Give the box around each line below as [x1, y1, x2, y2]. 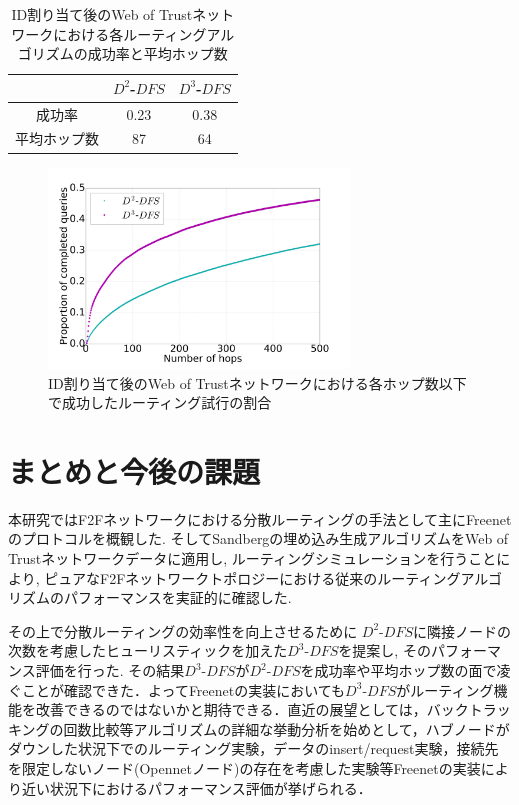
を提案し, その [338, 640, 431, 661]
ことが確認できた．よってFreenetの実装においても [21, 679, 346, 700]
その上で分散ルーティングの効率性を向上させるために [8, 620, 358, 641]
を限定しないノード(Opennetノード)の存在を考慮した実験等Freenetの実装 [8, 757, 481, 778]
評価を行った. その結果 [35, 660, 185, 680]
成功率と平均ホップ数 [87, 43, 228, 64]
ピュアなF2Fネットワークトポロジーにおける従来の [44, 567, 378, 588]
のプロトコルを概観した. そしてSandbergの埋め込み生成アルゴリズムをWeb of [8, 528, 509, 549]
